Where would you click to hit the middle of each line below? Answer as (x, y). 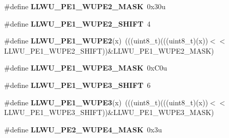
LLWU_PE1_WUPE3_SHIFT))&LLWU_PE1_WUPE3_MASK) (109, 112)
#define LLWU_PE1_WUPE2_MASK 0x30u (85, 6)
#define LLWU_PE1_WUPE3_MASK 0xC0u (86, 68)
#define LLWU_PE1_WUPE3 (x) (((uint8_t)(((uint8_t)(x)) (106, 102)
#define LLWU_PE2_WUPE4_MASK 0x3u (83, 129)
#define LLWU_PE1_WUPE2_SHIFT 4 (77, 23)
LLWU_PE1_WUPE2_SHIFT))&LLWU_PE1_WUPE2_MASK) (109, 50)
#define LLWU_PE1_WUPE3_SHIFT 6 (77, 85)
